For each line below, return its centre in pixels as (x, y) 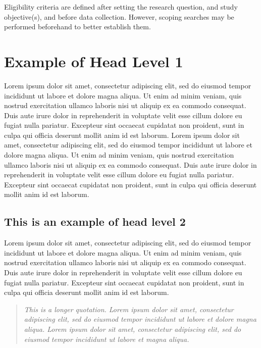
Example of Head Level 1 (94, 61)
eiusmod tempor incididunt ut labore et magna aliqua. (107, 339)
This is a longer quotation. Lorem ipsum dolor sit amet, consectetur (129, 309)
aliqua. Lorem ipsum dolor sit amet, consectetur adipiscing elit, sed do (133, 329)
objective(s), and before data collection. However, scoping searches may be (119, 16)
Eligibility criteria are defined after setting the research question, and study (121, 7)
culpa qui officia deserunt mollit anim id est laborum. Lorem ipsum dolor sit (122, 135)
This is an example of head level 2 (95, 221)
